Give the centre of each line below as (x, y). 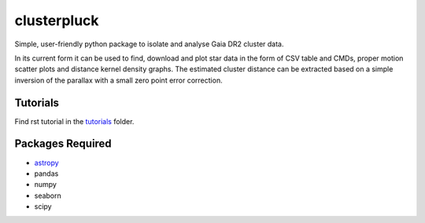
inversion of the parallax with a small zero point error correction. (119, 80)
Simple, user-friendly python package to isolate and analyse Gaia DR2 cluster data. (149, 44)
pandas (46, 174)
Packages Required (63, 144)
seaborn (48, 196)
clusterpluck (57, 20)
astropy (46, 163)
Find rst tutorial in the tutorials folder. (74, 121)
